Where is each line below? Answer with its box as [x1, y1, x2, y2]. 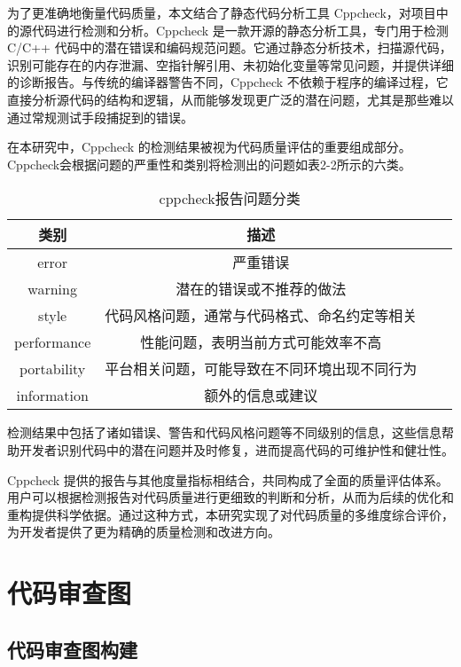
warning [27, 278, 77, 299]
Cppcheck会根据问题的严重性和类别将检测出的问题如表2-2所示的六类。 [7, 154, 411, 173]
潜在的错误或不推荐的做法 [176, 279, 347, 300]
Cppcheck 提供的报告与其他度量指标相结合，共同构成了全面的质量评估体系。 [7, 470, 449, 489]
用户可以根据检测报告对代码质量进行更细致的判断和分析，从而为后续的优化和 [7, 488, 454, 506]
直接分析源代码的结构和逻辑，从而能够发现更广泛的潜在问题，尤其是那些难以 [7, 90, 454, 108]
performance [14, 331, 91, 352]
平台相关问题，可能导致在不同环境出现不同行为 [105, 358, 418, 380]
